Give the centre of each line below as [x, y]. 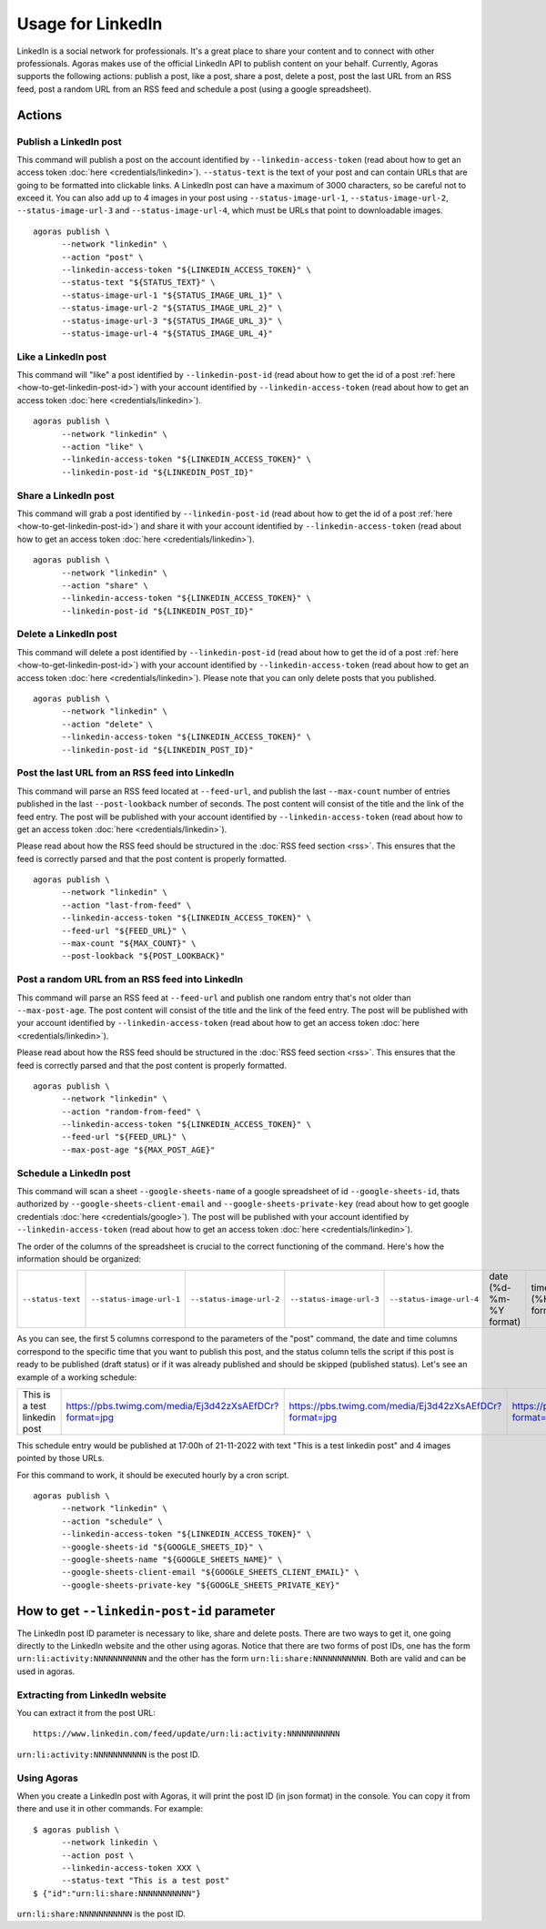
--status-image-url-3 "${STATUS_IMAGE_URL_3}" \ [172, 320]
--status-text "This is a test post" [146, 1881]
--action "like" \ [102, 447]
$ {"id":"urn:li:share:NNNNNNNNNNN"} [117, 1893]
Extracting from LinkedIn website [92, 1695]
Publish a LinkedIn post [69, 141]
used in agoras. [46, 1671]
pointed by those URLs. [61, 1458]
